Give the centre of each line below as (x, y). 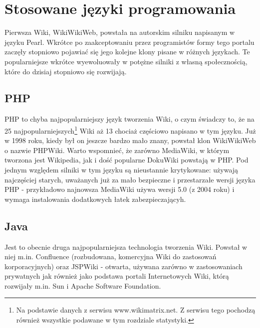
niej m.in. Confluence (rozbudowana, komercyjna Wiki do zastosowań (111, 256)
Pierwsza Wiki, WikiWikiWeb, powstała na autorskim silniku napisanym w (120, 32)
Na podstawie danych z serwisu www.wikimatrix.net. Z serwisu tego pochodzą (136, 310)
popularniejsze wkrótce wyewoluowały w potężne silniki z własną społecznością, (126, 61)
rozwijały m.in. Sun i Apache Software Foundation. (83, 285)
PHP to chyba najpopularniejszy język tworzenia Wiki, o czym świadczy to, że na (130, 119)
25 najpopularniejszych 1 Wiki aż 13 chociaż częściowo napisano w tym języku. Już (130, 130)
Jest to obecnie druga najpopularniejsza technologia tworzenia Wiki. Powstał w (126, 246)
